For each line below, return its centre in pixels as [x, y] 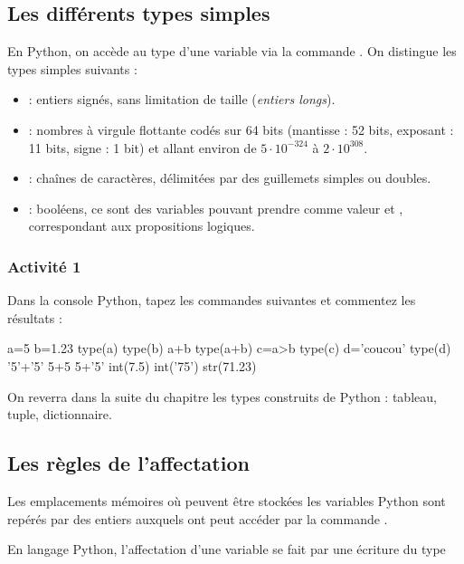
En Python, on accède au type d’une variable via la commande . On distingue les [232, 51]
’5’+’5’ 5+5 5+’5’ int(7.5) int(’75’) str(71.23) [132, 365]
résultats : [35, 317]
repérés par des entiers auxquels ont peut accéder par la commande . [198, 518]
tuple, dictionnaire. [60, 414]
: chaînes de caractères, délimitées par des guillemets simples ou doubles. [230, 178]
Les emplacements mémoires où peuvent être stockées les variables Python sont [227, 500]
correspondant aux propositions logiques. [142, 226]
